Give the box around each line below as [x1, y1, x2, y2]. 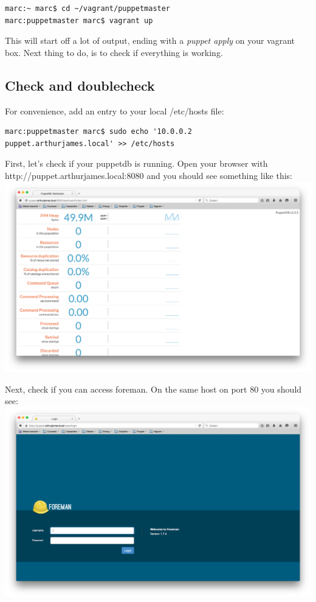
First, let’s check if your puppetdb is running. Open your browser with [5, 157, 268, 170]
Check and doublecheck [5, 75, 155, 94]
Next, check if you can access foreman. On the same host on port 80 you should [5, 382, 302, 395]
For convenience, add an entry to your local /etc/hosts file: [5, 104, 224, 117]
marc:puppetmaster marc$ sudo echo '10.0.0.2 [5, 127, 192, 136]
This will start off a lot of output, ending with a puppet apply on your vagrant [5, 34, 295, 47]
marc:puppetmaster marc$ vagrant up [5, 16, 153, 25]
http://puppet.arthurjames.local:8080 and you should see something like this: [5, 169, 293, 181]
